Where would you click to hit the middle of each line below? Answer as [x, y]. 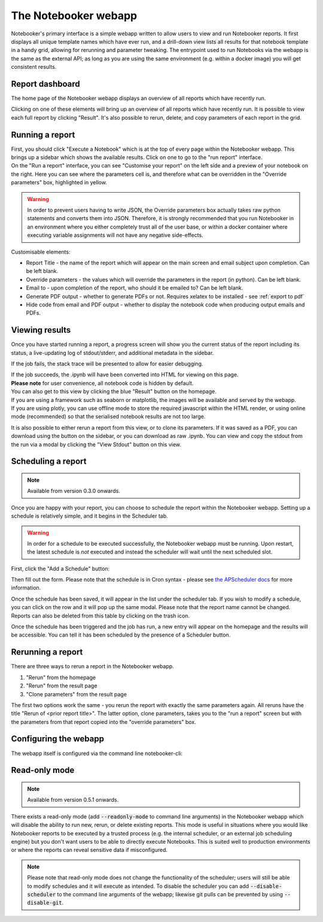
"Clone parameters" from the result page [76, 694]
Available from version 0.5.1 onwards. [73, 800]
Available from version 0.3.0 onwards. [74, 491]
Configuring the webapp [58, 739]
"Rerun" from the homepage [61, 677]
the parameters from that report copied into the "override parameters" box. [104, 722]
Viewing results [41, 330]
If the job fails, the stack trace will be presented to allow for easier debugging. [107, 364]
